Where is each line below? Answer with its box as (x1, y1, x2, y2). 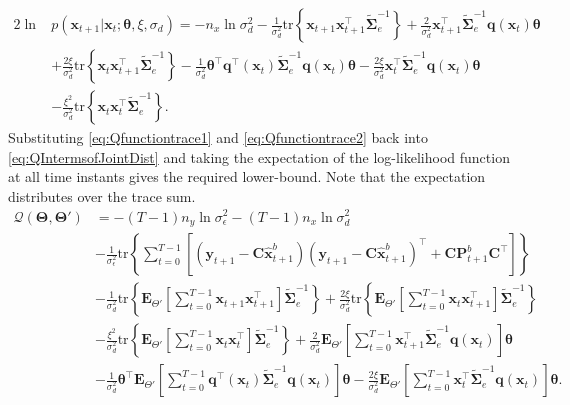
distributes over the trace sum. (8, 185, 196, 206)
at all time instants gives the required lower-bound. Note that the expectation (8, 166, 486, 187)
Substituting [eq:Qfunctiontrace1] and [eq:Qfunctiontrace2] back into (8, 127, 428, 148)
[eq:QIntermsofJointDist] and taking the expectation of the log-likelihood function (8, 146, 510, 167)
